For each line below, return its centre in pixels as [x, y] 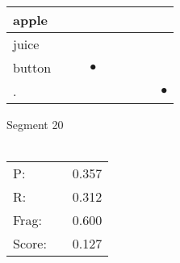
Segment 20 [35, 124]
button [32, 67]
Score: [30, 244]
